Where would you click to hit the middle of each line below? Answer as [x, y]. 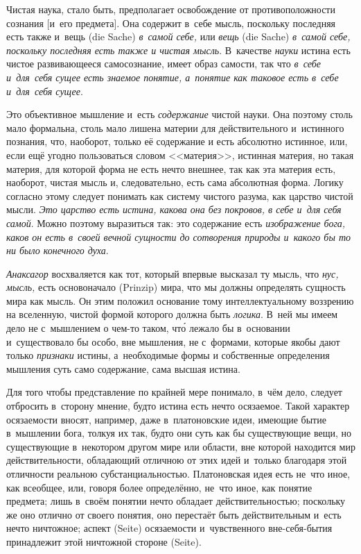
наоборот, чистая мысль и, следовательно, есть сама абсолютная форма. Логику [175, 182]
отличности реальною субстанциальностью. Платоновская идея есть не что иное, [178, 473]
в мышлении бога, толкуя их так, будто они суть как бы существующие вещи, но [179, 433]
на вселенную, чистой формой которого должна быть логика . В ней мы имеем [172, 314]
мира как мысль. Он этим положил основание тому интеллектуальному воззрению [180, 300]
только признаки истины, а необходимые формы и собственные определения [168, 355]
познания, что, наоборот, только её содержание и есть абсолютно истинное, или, [177, 141]
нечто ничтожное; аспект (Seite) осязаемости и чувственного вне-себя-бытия [169, 528]
